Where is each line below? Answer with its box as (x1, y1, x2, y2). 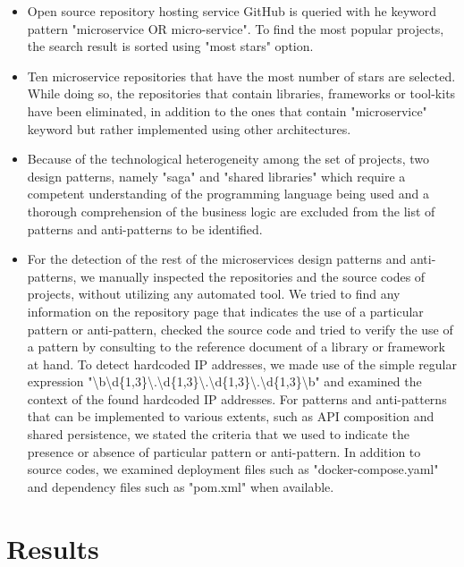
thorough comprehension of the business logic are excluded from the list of (27, 201, 435, 220)
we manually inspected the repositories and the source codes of (80, 267, 426, 285)
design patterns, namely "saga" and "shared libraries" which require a (27, 166, 406, 185)
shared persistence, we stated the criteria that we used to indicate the (27, 425, 409, 444)
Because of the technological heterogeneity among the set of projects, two (27, 149, 430, 168)
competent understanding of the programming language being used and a (27, 184, 429, 203)
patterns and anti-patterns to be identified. (27, 219, 263, 238)
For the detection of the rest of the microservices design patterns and (27, 250, 407, 268)
